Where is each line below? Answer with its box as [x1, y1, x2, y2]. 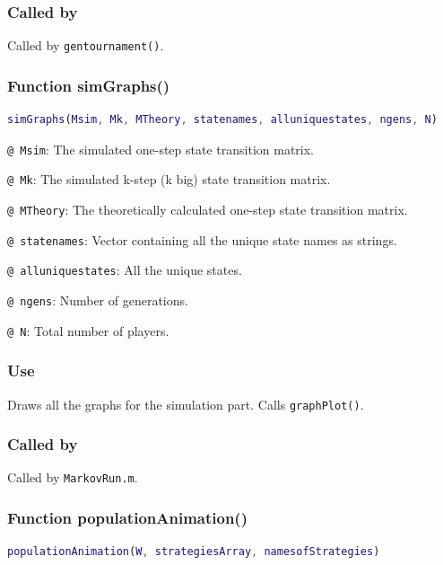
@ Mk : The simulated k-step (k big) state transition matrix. [7, 170, 331, 189]
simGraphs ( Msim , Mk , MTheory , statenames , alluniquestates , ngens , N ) [7, 113, 438, 127]
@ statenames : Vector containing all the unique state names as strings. [7, 230, 397, 249]
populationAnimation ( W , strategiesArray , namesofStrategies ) [7, 545, 380, 559]
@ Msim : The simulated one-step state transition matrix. [7, 139, 314, 158]
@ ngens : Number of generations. [7, 290, 188, 309]
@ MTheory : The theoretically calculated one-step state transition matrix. [7, 200, 408, 218]
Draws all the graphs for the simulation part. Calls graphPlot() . [7, 394, 364, 413]
